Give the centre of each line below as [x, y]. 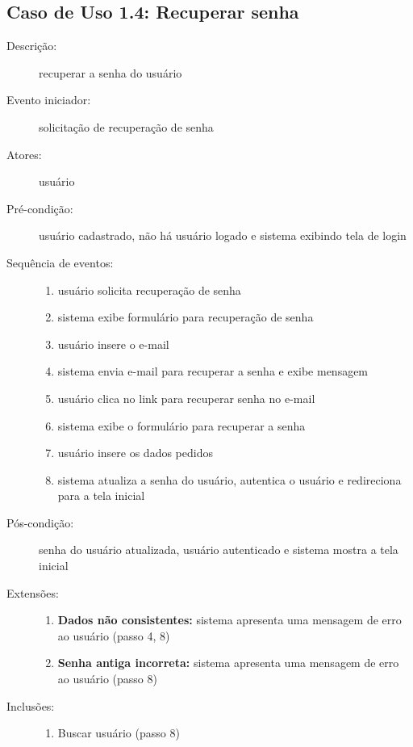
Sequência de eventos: [60, 262]
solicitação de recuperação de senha [126, 126]
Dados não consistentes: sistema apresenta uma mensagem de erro [229, 620]
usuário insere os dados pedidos [135, 453]
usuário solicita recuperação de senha [149, 290]
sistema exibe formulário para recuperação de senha [186, 317]
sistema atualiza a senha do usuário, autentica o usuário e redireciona [229, 479]
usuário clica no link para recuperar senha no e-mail [186, 398]
